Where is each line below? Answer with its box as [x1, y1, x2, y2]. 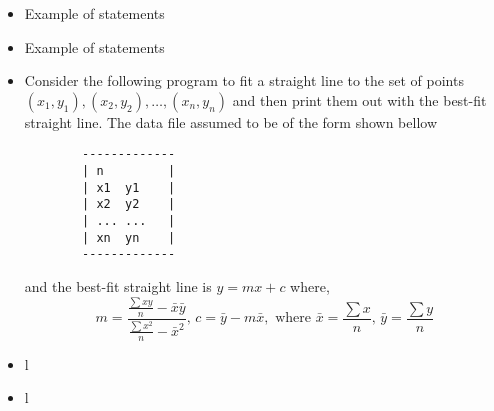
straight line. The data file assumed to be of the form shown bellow [24, 111, 437, 132]
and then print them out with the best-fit [232, 89, 487, 110]
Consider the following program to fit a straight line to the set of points [24, 70, 464, 91]
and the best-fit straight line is [24, 275, 212, 296]
